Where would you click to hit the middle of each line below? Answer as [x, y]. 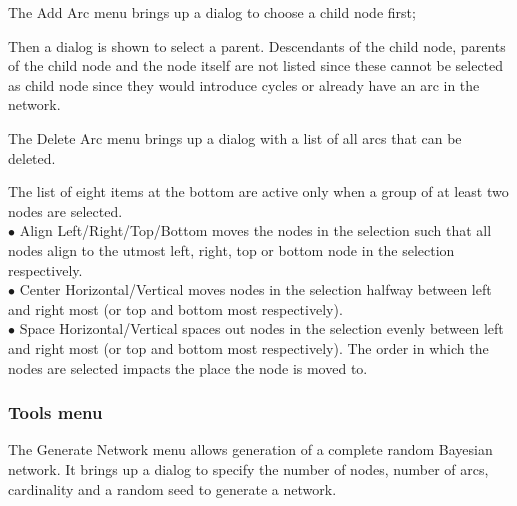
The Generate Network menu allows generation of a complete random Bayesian [250, 449]
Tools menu [55, 412]
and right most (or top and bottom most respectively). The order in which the [248, 347]
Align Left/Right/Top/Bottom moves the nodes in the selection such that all [255, 230]
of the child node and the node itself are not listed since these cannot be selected [256, 65]
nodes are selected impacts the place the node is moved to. [188, 367]
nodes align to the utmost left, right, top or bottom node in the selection [231, 249]
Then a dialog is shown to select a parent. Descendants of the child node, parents [257, 45]
